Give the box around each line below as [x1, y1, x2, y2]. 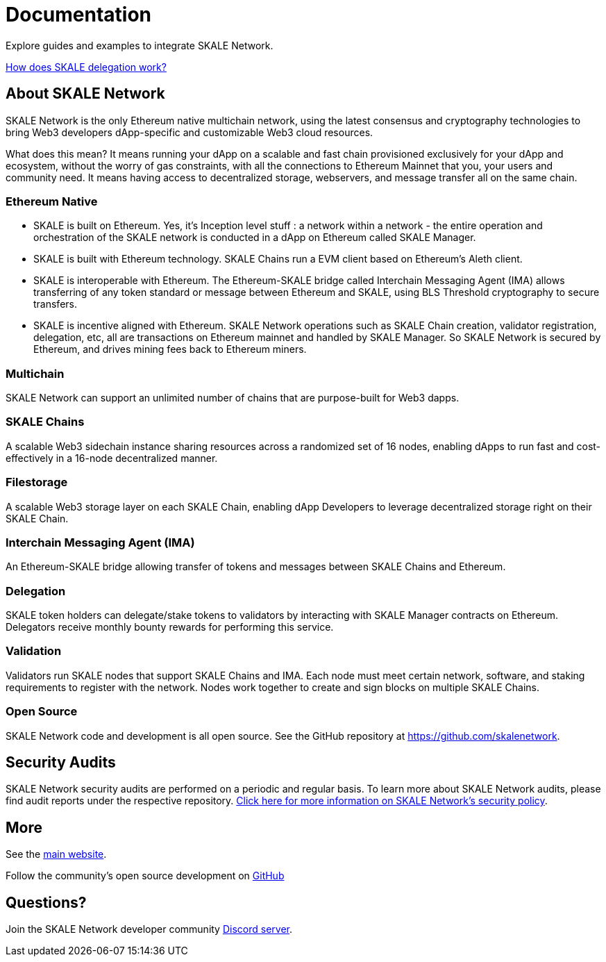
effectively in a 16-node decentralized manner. [6, 451, 218, 464]
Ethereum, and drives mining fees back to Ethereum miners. [33, 343, 307, 356]
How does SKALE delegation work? [6, 60, 167, 73]
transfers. [33, 298, 77, 310]
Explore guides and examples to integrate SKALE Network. [6, 39, 273, 51]
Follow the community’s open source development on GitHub [6, 870, 285, 882]
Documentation [6, 3, 152, 26]
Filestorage [6, 475, 68, 490]
